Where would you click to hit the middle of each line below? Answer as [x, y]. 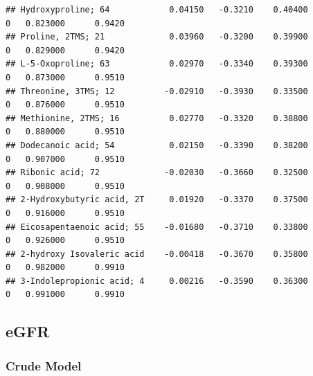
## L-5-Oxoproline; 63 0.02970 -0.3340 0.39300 [157, 64]
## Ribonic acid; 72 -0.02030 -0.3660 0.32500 [157, 173]
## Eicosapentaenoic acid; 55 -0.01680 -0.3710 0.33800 [157, 227]
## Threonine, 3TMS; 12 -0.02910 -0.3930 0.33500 [157, 91]
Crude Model [44, 365]
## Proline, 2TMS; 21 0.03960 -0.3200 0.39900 [157, 37]
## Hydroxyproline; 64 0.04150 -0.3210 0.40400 [157, 10]
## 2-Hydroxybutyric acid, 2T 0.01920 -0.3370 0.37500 [157, 200]
